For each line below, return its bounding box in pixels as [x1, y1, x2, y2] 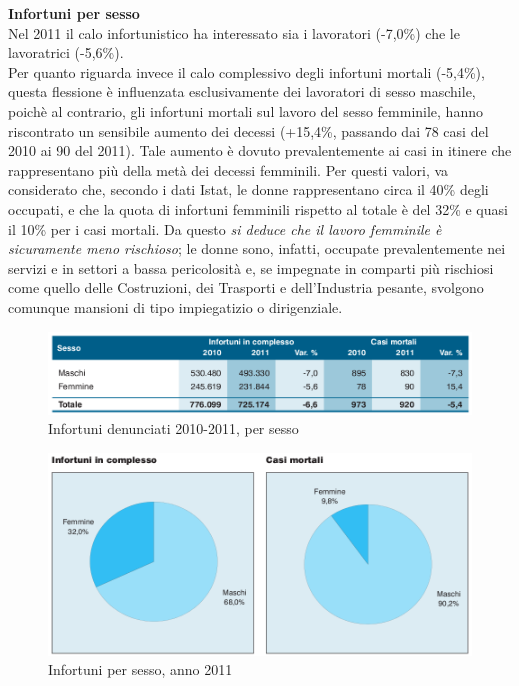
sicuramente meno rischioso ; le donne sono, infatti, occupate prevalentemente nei [8, 238, 506, 259]
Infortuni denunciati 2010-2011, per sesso [48, 418, 299, 439]
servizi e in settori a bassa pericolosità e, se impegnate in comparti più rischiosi [8, 257, 494, 278]
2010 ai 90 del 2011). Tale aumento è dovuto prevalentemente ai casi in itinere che [8, 140, 512, 161]
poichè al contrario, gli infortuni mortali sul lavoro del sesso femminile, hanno [8, 100, 483, 121]
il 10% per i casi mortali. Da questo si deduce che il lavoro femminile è [8, 218, 442, 239]
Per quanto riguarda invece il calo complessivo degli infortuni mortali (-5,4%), [8, 61, 485, 82]
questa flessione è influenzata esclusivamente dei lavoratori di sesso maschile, [8, 81, 476, 102]
